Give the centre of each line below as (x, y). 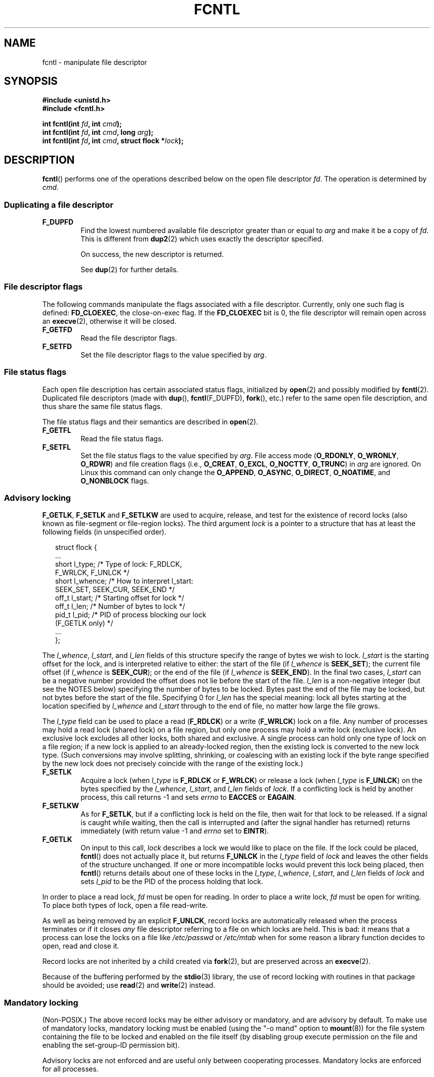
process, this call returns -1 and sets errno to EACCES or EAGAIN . (188, 797)
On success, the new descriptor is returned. (152, 254)
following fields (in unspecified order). (104, 532)
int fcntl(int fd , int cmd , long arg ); (98, 132)
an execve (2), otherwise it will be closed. (109, 321)
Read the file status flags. (122, 438)
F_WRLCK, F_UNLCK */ (92, 573)
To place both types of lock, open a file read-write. (125, 905)
